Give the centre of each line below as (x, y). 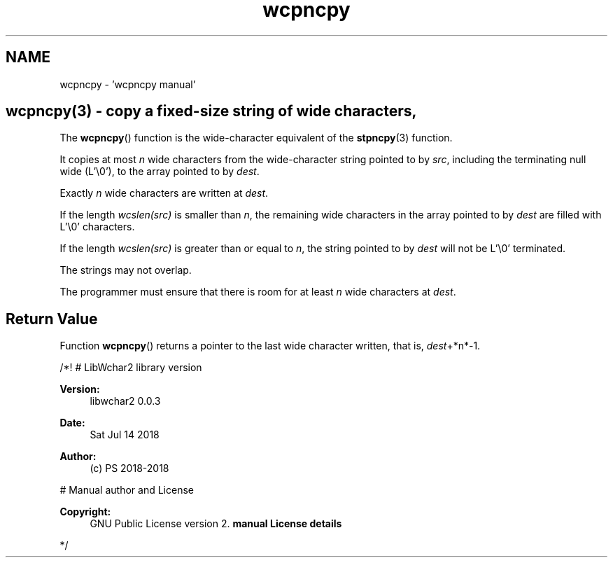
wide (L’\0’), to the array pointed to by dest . (160, 172)
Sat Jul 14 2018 (125, 435)
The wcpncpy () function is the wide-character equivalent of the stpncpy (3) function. (256, 138)
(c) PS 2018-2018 (129, 468)
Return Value (52, 319)
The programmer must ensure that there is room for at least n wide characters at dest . (258, 292)
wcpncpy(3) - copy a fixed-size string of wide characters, (211, 111)
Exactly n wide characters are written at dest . (164, 193)
